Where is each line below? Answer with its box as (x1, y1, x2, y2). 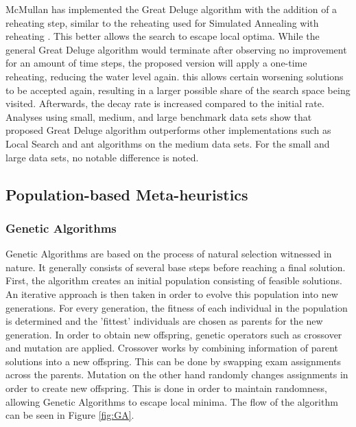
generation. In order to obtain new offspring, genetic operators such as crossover (5, 327, 342, 341)
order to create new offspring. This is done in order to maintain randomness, (5, 381, 327, 395)
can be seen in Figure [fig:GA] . (5, 408, 134, 422)
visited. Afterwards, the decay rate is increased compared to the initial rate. (5, 96, 324, 111)
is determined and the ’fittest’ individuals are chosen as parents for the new (5, 314, 323, 328)
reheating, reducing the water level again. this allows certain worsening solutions (5, 69, 344, 83)
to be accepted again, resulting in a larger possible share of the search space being (5, 82, 351, 97)
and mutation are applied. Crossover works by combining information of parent (5, 341, 339, 355)
